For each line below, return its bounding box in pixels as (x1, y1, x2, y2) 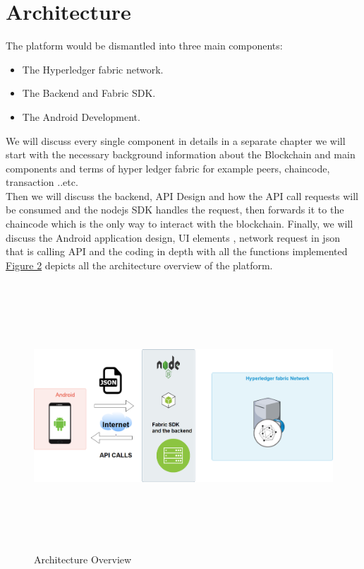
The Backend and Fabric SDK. (22, 86, 156, 100)
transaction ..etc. (6, 175, 78, 189)
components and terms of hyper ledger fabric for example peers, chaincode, (6, 160, 330, 175)
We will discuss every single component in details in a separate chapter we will (6, 133, 346, 148)
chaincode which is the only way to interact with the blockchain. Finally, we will (6, 216, 353, 231)
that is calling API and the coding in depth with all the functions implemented (6, 244, 348, 259)
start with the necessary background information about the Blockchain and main (6, 147, 356, 162)
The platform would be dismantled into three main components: (6, 38, 283, 53)
